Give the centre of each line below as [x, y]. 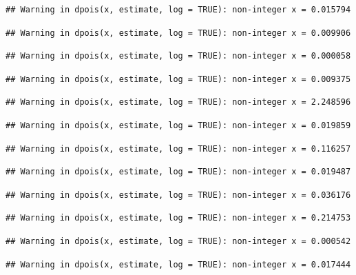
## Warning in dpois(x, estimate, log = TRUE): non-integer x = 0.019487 [178, 172]
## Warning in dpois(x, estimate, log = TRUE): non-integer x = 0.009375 [178, 79]
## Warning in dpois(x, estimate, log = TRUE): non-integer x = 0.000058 [178, 56]
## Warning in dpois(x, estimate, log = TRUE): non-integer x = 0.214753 [178, 218]
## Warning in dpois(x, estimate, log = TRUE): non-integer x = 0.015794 [178, 10]
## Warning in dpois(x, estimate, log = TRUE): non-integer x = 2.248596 [178, 102]
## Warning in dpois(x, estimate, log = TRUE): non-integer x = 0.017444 [178, 264]
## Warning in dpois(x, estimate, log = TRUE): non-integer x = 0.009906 [178, 33]
